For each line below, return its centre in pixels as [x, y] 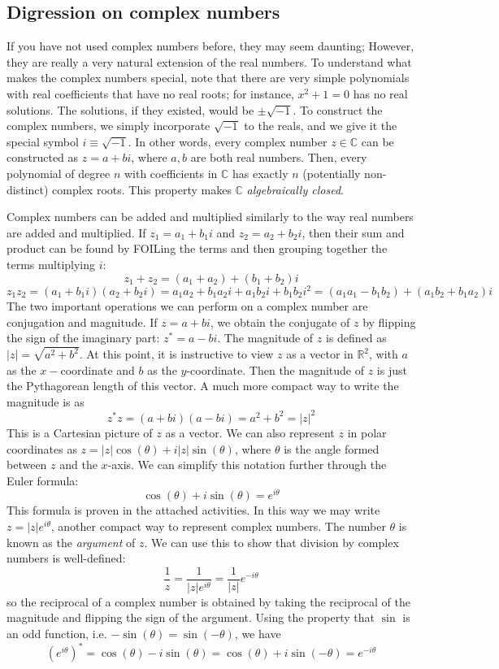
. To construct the [338, 109]
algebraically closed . [295, 189]
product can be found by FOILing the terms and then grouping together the [197, 248]
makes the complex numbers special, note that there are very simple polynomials [208, 78]
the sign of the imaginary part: [83, 338]
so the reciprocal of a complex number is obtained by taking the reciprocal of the [208, 601]
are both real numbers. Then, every [279, 157]
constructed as [43, 157]
